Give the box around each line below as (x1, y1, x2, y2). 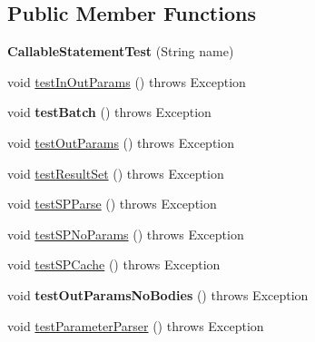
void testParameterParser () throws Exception (7, 316, 264, 335)
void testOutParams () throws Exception (7, 132, 234, 151)
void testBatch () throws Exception (7, 103, 212, 122)
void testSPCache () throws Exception (7, 255, 221, 274)
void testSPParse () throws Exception (7, 194, 217, 213)
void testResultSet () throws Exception (7, 163, 224, 182)
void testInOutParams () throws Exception (7, 72, 246, 91)
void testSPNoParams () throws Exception (7, 224, 244, 243)
